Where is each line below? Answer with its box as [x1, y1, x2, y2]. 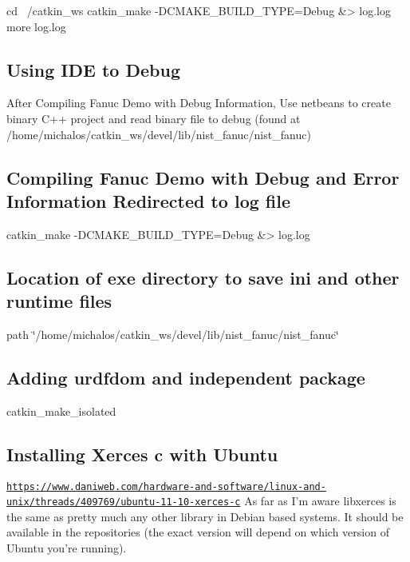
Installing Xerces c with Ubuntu [6, 441, 278, 466]
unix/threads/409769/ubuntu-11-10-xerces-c [6, 496, 241, 508]
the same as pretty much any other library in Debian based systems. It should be [6, 508, 404, 524]
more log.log [6, 18, 66, 34]
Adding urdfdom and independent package [6, 365, 365, 389]
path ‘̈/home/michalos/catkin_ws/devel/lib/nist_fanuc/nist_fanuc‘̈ [6, 325, 339, 342]
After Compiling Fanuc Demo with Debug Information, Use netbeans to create [6, 94, 391, 111]
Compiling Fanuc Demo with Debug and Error [6, 165, 400, 189]
